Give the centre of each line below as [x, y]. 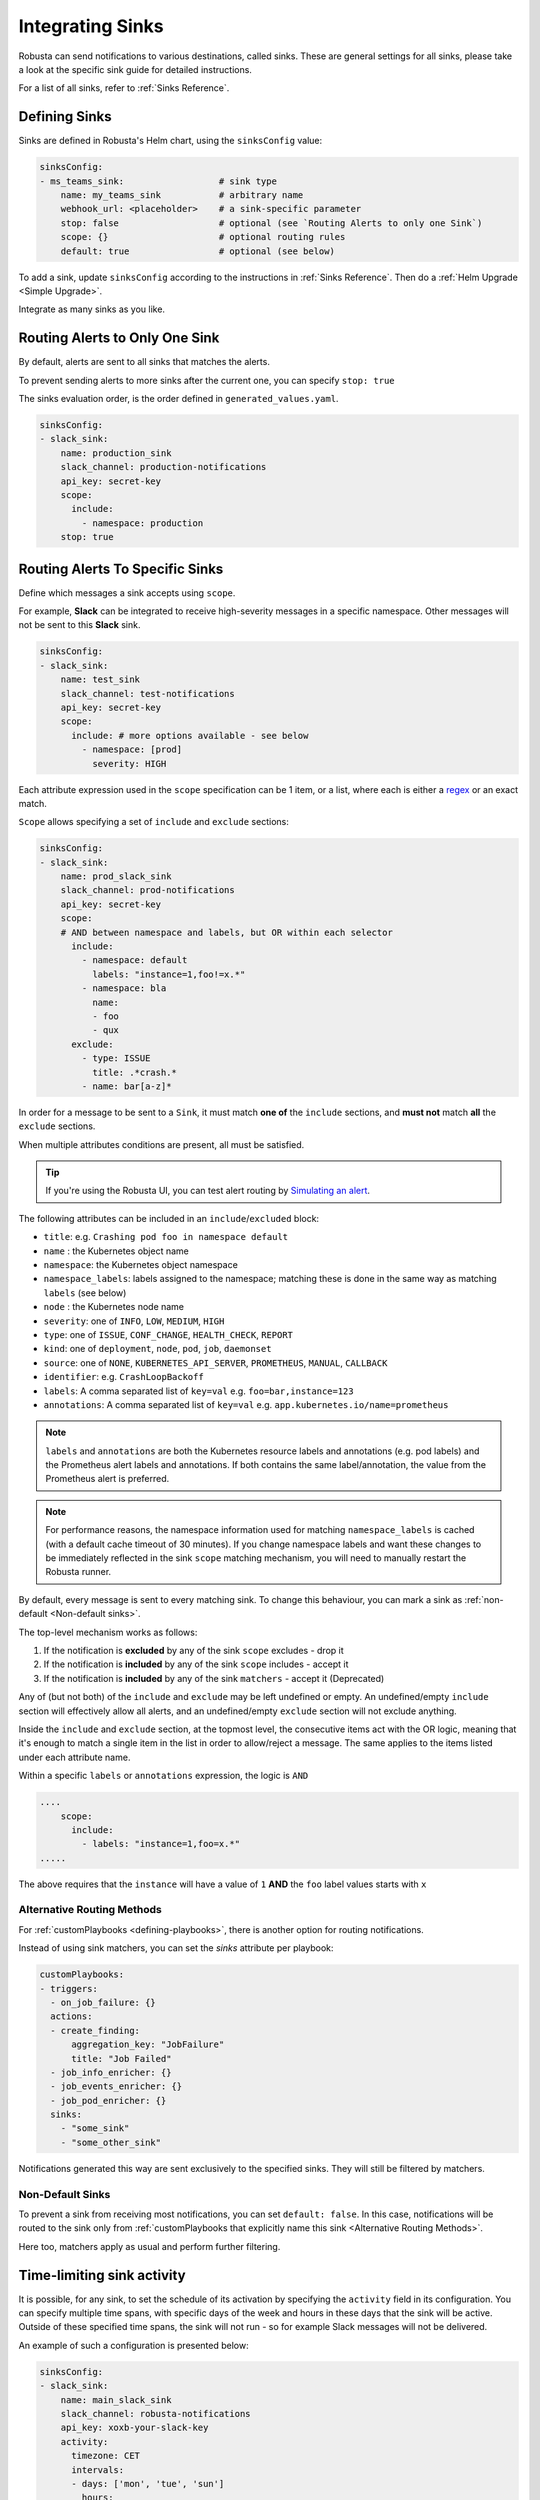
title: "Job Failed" [121, 2058]
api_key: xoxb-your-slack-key [134, 2428]
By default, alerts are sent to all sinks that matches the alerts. [144, 362]
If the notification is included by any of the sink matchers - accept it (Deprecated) [214, 1678]
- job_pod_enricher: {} [108, 2100]
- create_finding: [95, 2030]
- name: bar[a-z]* [126, 1086]
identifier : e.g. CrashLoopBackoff [123, 1377]
